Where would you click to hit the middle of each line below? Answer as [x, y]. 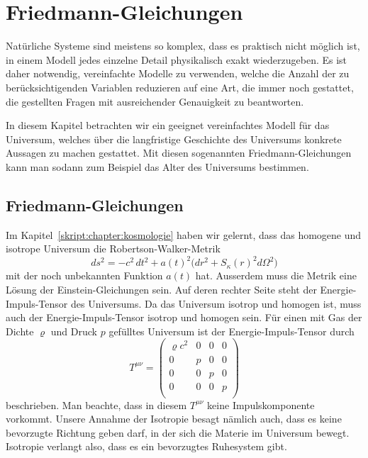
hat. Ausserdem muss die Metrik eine [276, 275]
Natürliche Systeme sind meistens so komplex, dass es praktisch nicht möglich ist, [183, 46]
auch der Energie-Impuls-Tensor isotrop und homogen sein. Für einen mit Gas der [184, 317]
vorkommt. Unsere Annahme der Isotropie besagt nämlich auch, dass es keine [174, 419]
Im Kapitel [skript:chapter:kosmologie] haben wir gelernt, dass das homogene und [184, 234]
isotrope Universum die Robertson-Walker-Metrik [113, 248]
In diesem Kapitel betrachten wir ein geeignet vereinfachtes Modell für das [168, 125]
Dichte [20, 331]
